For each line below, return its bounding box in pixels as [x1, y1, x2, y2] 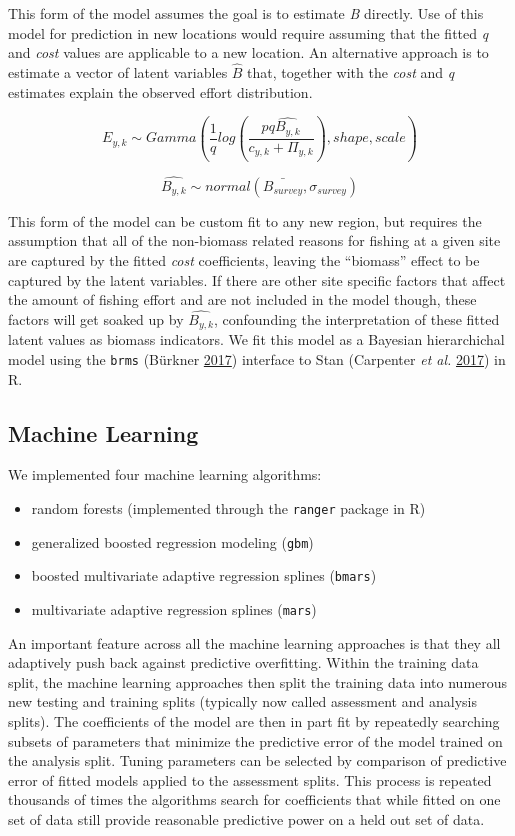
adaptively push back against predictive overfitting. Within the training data [8, 652, 479, 673]
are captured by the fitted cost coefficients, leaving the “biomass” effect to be [8, 249, 480, 270]
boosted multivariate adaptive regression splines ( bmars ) [31, 565, 377, 586]
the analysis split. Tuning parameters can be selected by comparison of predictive [8, 750, 507, 771]
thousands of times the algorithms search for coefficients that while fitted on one [8, 789, 501, 810]
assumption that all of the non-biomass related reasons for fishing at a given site [8, 230, 501, 251]
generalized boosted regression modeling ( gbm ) [31, 531, 314, 552]
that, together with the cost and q [247, 62, 455, 82]
